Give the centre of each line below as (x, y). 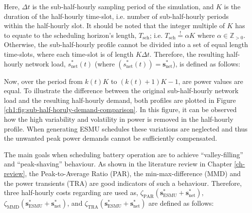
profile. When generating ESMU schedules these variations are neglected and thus (126, 128)
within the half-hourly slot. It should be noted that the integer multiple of (115, 25)
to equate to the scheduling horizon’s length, (70, 35)
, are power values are (211, 81)
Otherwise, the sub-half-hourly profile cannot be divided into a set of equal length (126, 44)
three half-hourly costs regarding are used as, (71, 192)
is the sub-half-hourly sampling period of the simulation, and (123, 6)
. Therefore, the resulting (187, 54)
